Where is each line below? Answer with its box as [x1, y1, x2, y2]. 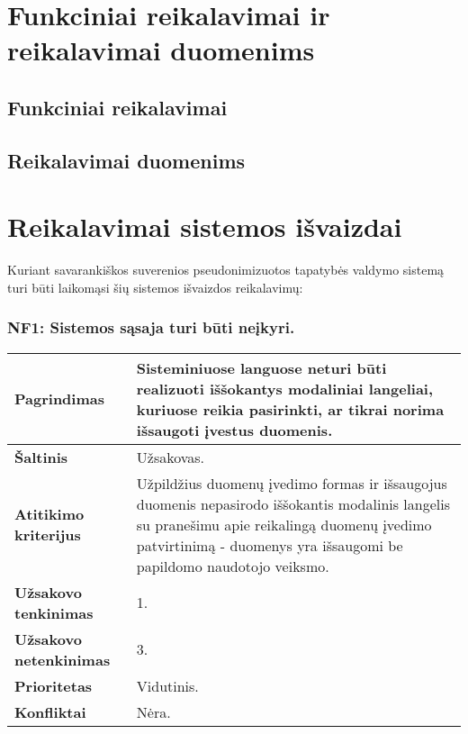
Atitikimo [14, 503, 85, 525]
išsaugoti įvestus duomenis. [136, 419, 333, 440]
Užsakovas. [136, 446, 205, 467]
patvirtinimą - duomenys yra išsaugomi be [136, 534, 403, 556]
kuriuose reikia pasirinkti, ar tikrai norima [136, 398, 445, 420]
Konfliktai [14, 701, 86, 722]
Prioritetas [14, 675, 93, 696]
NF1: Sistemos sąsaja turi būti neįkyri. [7, 316, 295, 339]
